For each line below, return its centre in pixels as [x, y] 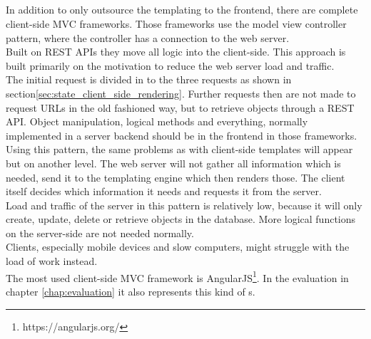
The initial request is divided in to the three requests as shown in [149, 79]
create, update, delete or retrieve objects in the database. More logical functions [181, 219]
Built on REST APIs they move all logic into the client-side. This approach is [176, 52]
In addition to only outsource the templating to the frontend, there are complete [182, 10]
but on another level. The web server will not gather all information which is [173, 163]
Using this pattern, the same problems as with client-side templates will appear [179, 149]
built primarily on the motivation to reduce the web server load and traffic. [170, 65]
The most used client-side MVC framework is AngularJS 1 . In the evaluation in [177, 276]
